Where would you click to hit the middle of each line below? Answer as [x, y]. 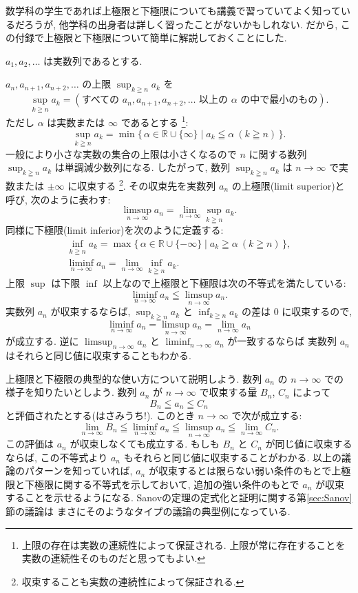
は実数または [76, 122]
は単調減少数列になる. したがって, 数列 [143, 167]
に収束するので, [317, 311]
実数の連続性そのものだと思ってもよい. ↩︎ [114, 558]
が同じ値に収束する [309, 444]
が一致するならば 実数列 [282, 341]
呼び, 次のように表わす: [58, 199]
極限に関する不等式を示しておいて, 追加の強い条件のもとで [167, 484]
